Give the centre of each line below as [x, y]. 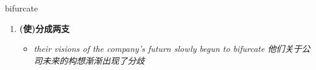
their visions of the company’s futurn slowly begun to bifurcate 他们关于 [168, 49]
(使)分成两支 [44, 28]
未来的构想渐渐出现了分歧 [93, 60]
